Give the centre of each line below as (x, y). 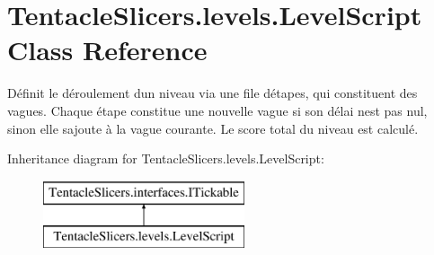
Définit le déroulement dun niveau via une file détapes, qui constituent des (213, 93)
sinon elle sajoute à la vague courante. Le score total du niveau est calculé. (213, 128)
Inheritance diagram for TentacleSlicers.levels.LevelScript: (166, 158)
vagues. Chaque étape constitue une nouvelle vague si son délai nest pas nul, (217, 110)
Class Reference (107, 50)
